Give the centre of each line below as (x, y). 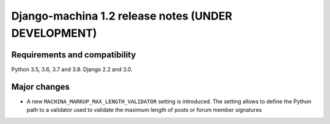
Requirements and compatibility (74, 55)
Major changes (41, 86)
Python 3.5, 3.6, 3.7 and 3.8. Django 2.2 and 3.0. (72, 69)
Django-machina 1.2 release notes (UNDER (122, 16)
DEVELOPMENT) (54, 33)
